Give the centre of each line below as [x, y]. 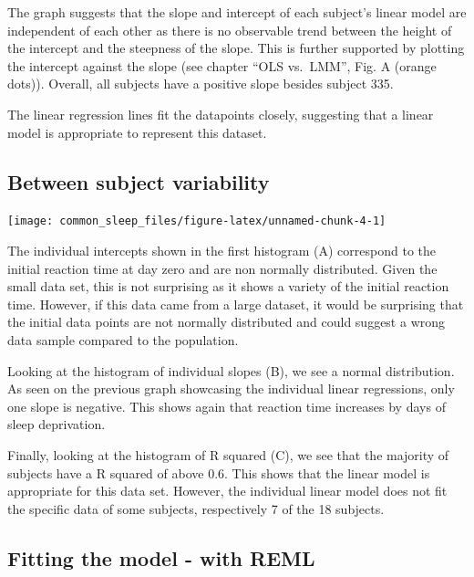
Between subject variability [139, 181]
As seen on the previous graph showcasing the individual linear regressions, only [231, 388]
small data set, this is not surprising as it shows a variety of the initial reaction [228, 286]
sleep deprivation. [57, 424]
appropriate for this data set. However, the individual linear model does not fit [227, 491]
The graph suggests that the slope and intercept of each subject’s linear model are [237, 12]
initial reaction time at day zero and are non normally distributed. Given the [222, 268]
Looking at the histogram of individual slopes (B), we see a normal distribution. [231, 370]
